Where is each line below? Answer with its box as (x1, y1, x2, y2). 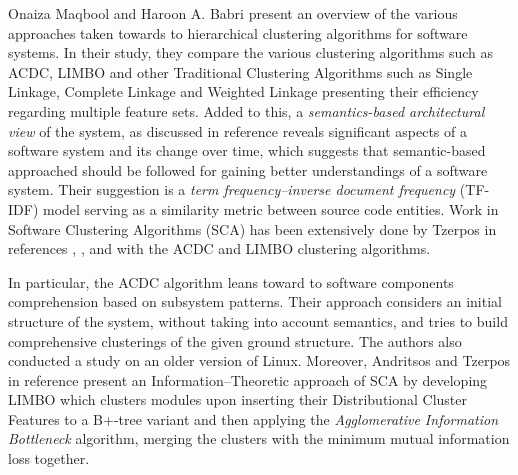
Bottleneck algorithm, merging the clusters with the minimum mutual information (8, 428, 510, 449)
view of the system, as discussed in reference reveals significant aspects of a (8, 120, 467, 141)
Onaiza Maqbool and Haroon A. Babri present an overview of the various (8, 3, 458, 23)
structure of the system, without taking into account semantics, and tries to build (8, 310, 508, 331)
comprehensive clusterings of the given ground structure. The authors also (8, 330, 462, 351)
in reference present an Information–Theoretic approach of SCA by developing (8, 369, 488, 390)
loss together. (8, 448, 90, 469)
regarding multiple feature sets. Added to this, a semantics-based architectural (8, 100, 485, 121)
